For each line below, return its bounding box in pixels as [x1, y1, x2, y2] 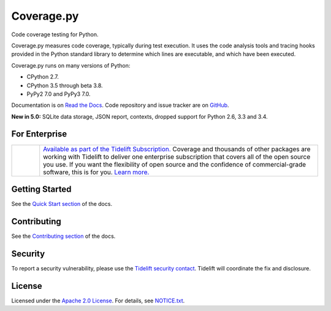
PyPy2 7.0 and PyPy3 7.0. [26, 90, 91, 98]
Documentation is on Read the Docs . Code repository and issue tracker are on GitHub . [11, 101, 229, 109]
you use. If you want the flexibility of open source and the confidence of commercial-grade [43, 160, 306, 168]
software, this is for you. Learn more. [43, 168, 150, 176]
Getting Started [11, 184, 72, 194]
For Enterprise [11, 129, 67, 140]
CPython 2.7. [26, 73, 59, 81]
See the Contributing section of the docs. [11, 232, 116, 240]
